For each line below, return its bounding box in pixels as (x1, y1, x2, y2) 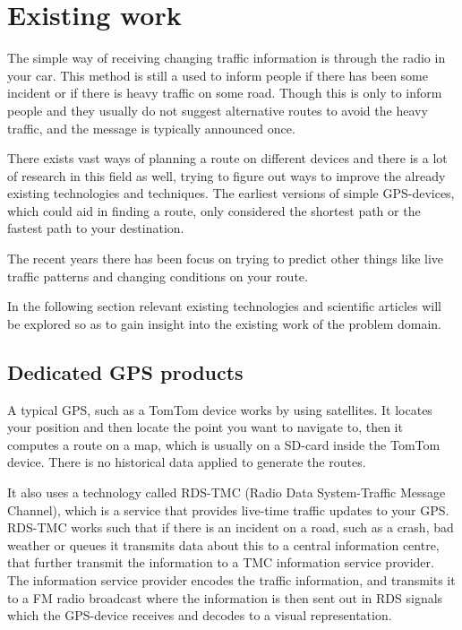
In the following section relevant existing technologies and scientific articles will (7, 297, 441, 315)
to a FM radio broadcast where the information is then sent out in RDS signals (7, 588, 443, 607)
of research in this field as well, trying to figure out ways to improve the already (7, 166, 446, 185)
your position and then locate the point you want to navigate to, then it (7, 418, 403, 436)
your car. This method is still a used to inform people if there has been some (7, 65, 428, 84)
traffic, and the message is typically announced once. (7, 118, 295, 137)
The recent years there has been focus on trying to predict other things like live (7, 249, 444, 268)
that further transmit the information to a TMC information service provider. (7, 553, 434, 572)
